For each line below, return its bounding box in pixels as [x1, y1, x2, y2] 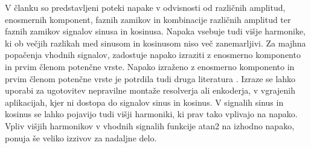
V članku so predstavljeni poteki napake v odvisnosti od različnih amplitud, [5, 1, 286, 13]
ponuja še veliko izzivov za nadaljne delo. [5, 131, 157, 144]
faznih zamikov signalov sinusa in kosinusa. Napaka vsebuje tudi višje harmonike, [5, 25, 306, 37]
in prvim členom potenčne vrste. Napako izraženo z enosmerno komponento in [5, 60, 295, 72]
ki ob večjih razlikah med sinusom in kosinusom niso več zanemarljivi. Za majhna [5, 36, 306, 49]
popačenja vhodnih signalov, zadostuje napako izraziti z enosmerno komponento [5, 48, 301, 61]
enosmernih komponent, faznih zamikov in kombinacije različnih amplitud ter [5, 13, 291, 25]
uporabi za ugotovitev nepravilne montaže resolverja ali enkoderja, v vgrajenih [5, 84, 296, 97]
